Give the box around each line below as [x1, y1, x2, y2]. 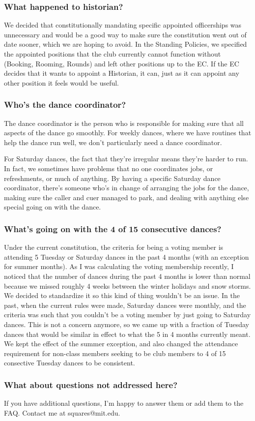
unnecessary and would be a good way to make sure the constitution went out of [4, 29, 247, 39]
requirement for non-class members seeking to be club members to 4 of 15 [4, 348, 226, 358]
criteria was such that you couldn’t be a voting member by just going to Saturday [4, 309, 251, 320]
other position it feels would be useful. [4, 77, 119, 88]
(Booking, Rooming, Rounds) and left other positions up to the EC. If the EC [4, 58, 239, 68]
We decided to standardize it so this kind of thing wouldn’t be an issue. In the [4, 290, 240, 301]
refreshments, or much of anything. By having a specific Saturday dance [4, 173, 221, 183]
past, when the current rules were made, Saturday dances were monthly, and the [4, 300, 246, 310]
